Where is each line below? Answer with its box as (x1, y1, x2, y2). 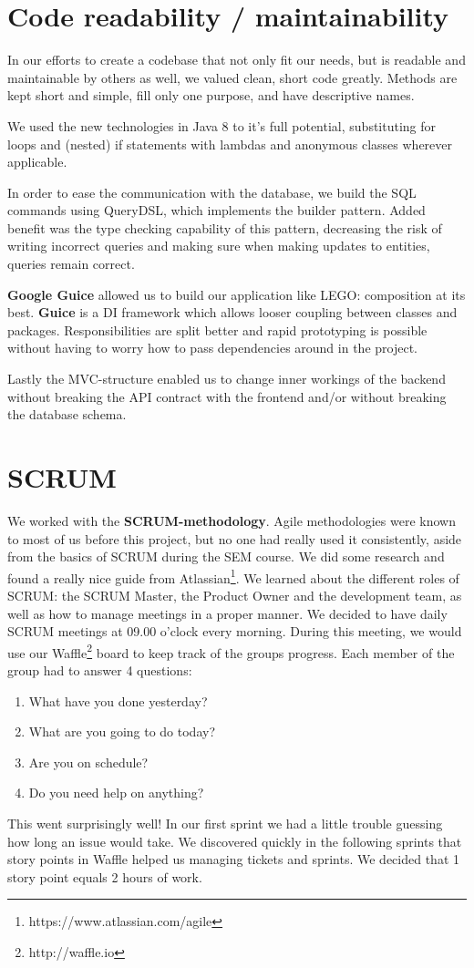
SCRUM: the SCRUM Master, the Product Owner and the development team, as (7, 585, 462, 604)
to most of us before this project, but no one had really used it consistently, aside (7, 529, 462, 548)
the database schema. (7, 405, 127, 424)
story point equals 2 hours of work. (7, 867, 202, 886)
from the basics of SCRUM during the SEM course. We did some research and (7, 547, 445, 566)
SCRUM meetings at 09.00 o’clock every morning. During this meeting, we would (7, 622, 462, 641)
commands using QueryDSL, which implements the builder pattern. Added (7, 201, 426, 220)
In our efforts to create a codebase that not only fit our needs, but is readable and (7, 50, 466, 69)
